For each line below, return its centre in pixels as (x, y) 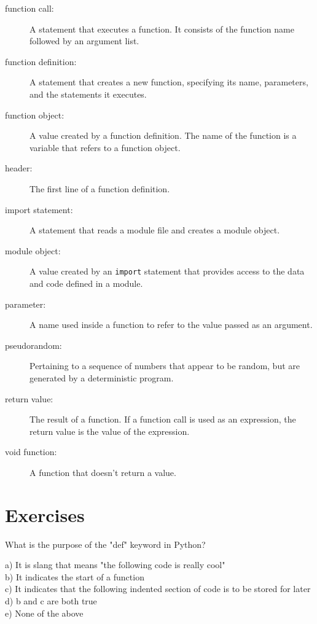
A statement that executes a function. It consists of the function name (162, 29)
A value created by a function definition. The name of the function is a (163, 135)
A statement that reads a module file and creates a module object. (155, 230)
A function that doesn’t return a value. (103, 472)
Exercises (45, 514)
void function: (31, 452)
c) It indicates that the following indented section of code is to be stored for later (158, 589)
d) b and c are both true (51, 601)
